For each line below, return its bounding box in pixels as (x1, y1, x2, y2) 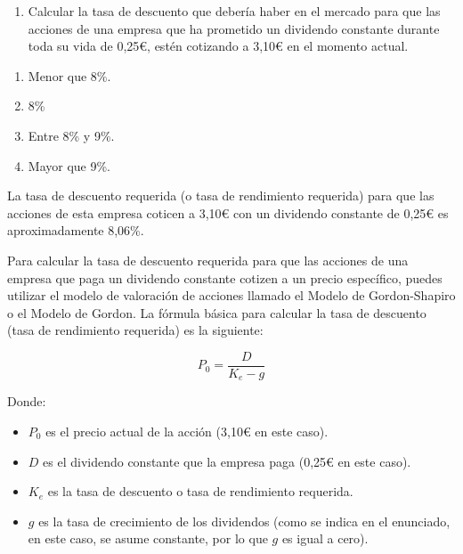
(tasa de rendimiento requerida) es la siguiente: (7, 321, 264, 339)
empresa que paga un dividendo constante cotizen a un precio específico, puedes (7, 268, 443, 287)
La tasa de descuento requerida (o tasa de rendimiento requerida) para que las (7, 186, 435, 205)
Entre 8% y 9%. (28, 126, 115, 144)
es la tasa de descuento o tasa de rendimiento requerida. (47, 482, 353, 501)
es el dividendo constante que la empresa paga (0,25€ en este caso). (43, 452, 411, 470)
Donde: (7, 392, 46, 411)
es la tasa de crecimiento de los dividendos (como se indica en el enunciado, (38, 511, 451, 530)
